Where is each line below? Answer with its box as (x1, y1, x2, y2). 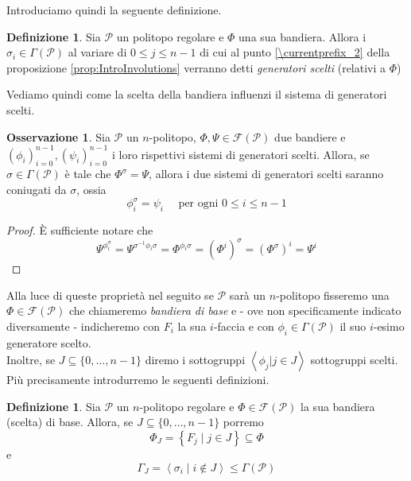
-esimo (373, 317, 405, 334)
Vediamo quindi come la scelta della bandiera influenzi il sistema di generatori (6, 86, 387, 103)
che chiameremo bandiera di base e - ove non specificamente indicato (68, 302, 401, 319)
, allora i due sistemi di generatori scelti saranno (149, 165, 384, 182)
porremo (223, 413, 264, 430)
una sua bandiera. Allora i (238, 28, 366, 45)
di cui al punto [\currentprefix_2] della (200, 44, 390, 60)
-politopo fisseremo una (276, 286, 390, 303)
